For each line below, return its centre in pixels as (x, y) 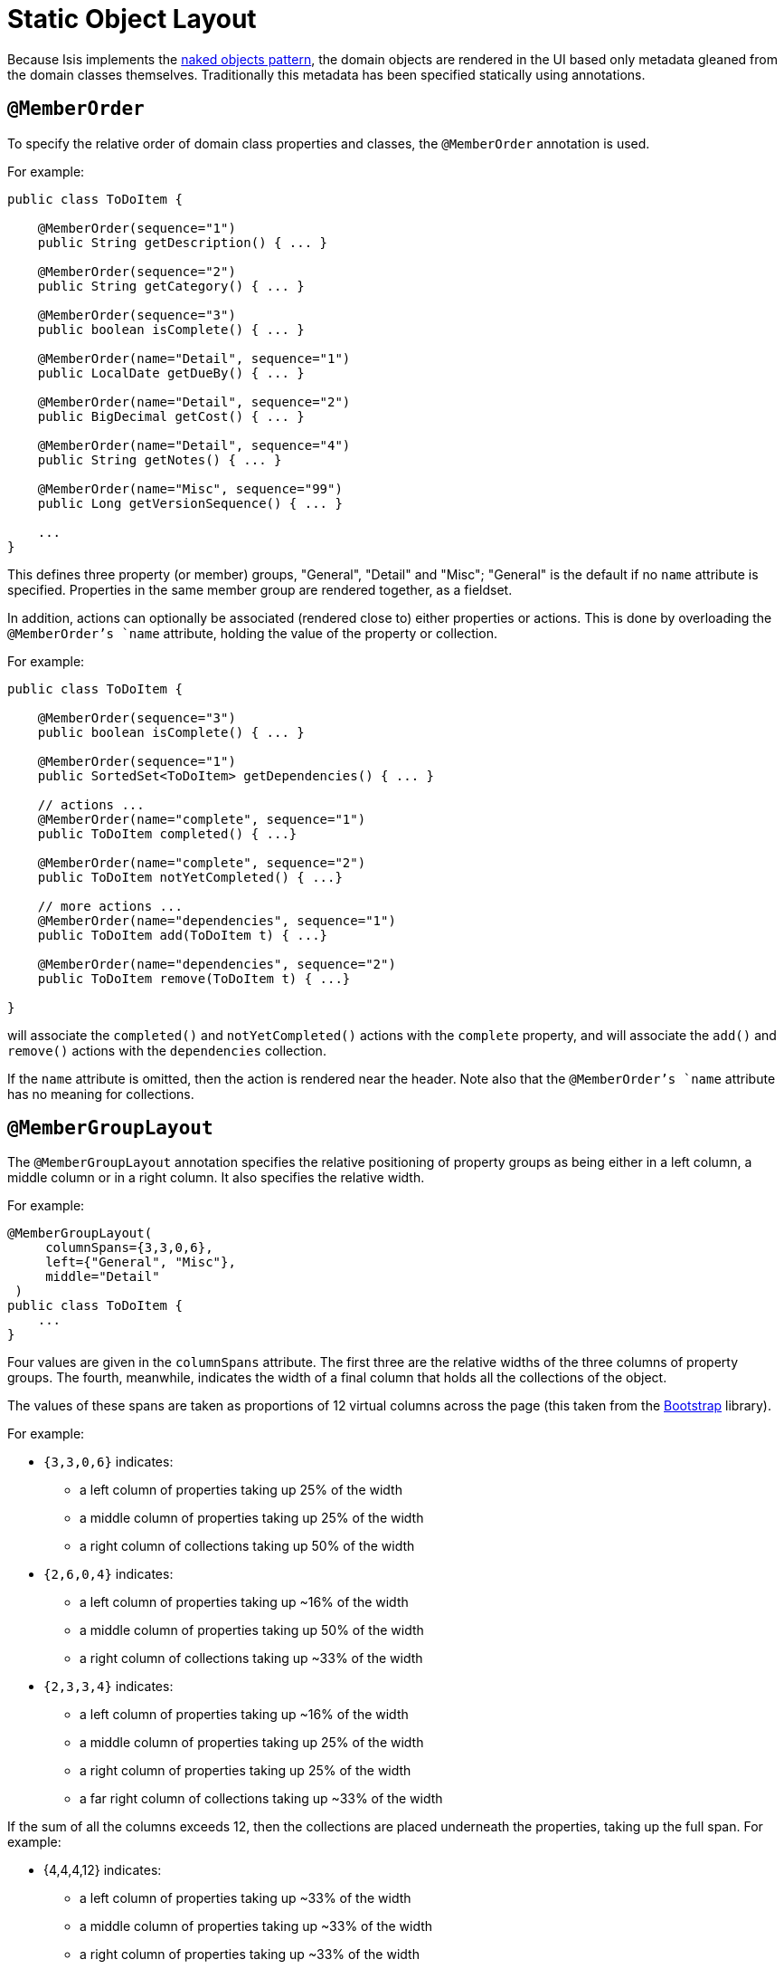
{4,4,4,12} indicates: (103, 1870)
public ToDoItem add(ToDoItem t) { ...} (183, 935)
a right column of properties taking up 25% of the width (246, 1771)
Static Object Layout (132, 19)
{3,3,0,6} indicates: (109, 1462)
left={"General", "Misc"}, (141, 1262)
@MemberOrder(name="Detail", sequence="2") (194, 401)
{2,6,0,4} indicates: (109, 1574)
